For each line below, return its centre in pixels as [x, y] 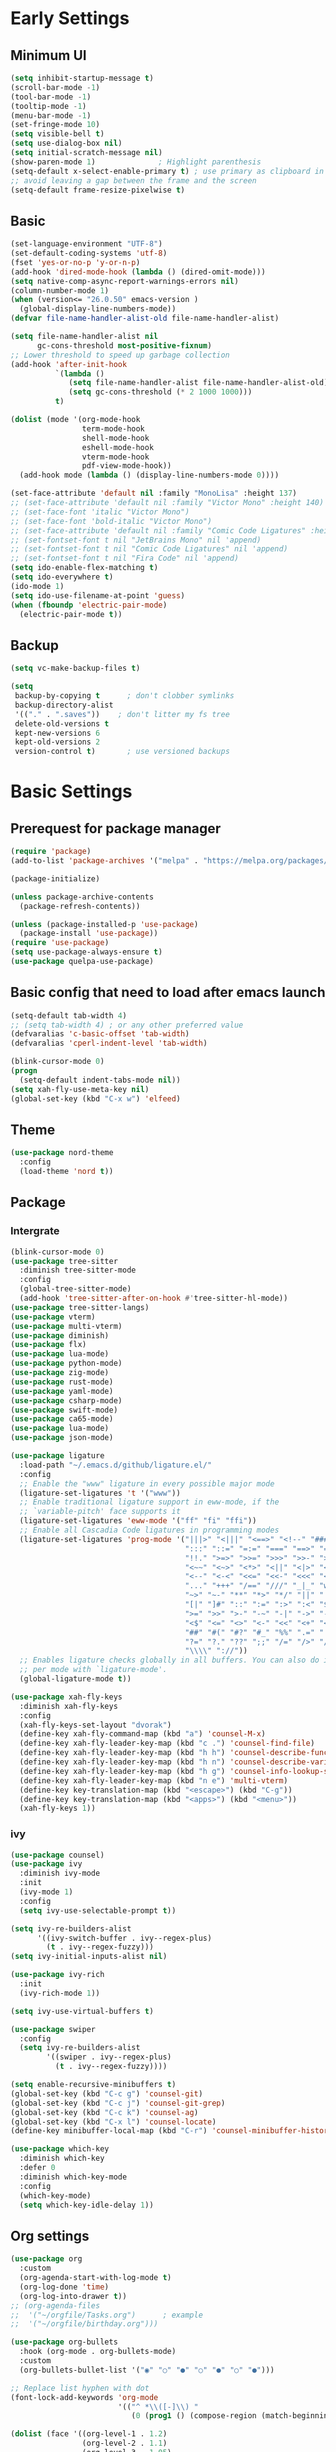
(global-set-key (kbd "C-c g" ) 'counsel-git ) [106, 2093]
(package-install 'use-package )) [89, 933]
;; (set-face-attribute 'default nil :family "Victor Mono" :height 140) [167, 503]
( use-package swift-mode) [64, 1410]
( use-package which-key [60, 2149]
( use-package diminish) [60, 1335]
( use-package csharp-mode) [66, 1400]
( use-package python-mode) [66, 1363]
